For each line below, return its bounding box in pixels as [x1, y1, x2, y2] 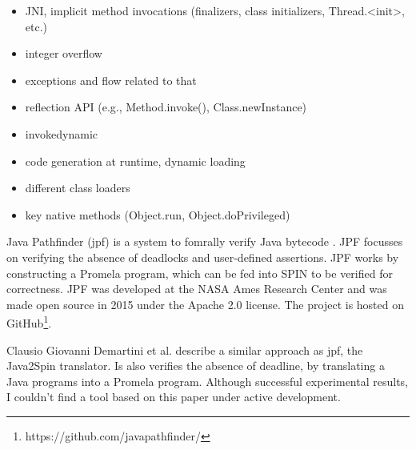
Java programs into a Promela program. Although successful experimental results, [6, 372, 409, 389]
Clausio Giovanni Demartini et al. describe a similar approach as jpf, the [6, 341, 363, 358]
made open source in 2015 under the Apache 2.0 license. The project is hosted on [6, 295, 404, 312]
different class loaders [25, 179, 130, 196]
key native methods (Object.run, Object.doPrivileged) [25, 206, 290, 223]
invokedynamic [25, 125, 98, 142]
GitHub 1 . [6, 312, 52, 331]
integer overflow [25, 45, 102, 62]
